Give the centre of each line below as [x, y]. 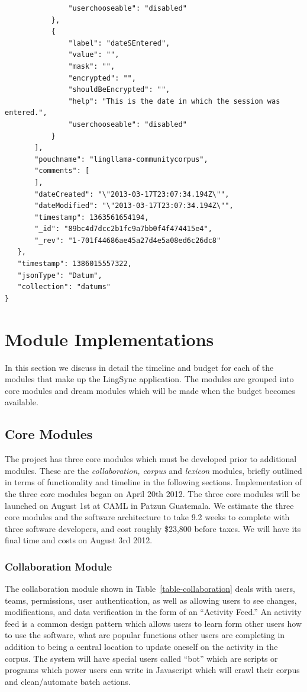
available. [22, 402]
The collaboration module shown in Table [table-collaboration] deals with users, [150, 589]
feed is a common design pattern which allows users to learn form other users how [153, 623]
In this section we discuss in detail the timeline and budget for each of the [139, 367]
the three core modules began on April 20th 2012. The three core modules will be [153, 493]
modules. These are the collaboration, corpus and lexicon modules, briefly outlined [153, 470]
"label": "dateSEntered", [119, 43]
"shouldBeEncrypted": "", [119, 90]
